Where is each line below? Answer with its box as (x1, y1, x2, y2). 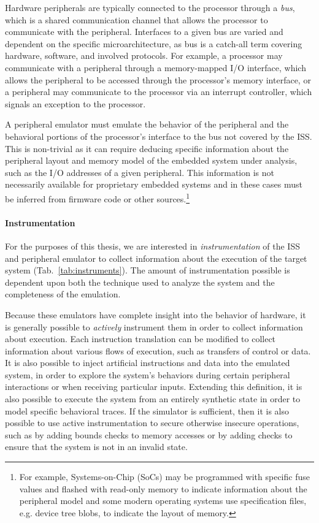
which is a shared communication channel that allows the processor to (5, 13, 268, 26)
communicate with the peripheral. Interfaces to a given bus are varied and (5, 25, 283, 38)
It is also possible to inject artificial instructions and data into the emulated (5, 356, 290, 369)
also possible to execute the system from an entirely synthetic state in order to (5, 392, 301, 405)
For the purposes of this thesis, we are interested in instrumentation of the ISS (5, 239, 300, 252)
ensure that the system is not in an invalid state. (5, 440, 188, 453)
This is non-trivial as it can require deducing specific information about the (5, 142, 289, 155)
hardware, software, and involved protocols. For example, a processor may (5, 49, 283, 62)
